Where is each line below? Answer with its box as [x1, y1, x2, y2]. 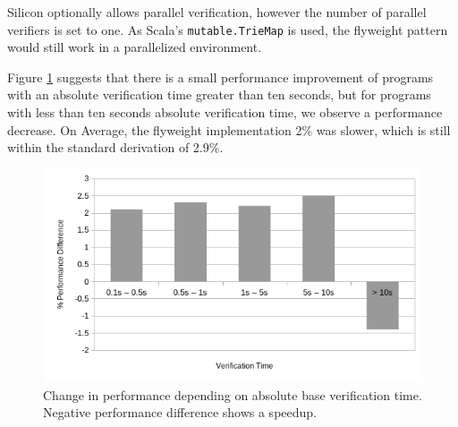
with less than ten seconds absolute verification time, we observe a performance [7, 103, 443, 122]
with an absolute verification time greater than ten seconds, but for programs [7, 85, 431, 104]
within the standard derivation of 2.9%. [7, 138, 224, 157]
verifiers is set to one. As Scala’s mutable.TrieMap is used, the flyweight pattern [7, 20, 448, 38]
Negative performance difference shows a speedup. [43, 403, 317, 422]
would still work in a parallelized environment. [7, 38, 262, 56]
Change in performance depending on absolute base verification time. [43, 385, 422, 404]
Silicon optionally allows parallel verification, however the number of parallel [7, 3, 427, 21]
